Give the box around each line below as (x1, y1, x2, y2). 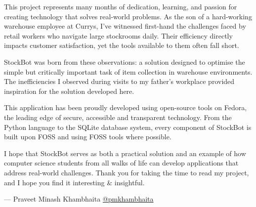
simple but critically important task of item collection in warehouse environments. (4, 66, 253, 77)
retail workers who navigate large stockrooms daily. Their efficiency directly (4, 30, 233, 41)
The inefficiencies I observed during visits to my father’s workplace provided (4, 76, 235, 86)
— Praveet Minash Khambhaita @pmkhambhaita (4, 194, 154, 204)
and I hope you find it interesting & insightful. (4, 177, 145, 187)
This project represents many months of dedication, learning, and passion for (4, 1, 237, 11)
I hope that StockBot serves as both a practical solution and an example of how (4, 148, 246, 158)
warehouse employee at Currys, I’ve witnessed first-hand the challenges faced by (4, 21, 246, 31)
